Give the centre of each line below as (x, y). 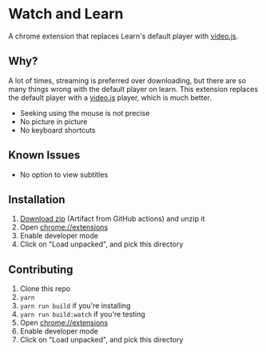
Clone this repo (45, 289)
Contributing (41, 269)
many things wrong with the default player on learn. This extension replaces (133, 89)
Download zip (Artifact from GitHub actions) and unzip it (112, 219)
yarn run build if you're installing (75, 306)
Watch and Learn (66, 14)
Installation (37, 200)
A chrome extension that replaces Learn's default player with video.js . (123, 36)
